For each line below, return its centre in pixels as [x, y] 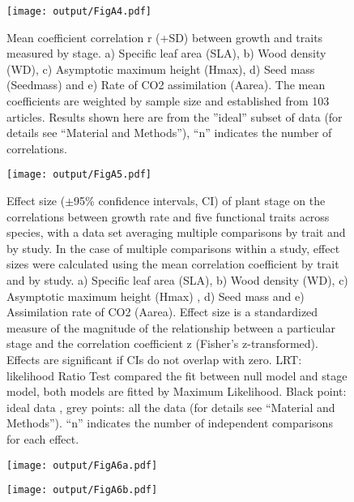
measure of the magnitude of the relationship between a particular [171, 327]
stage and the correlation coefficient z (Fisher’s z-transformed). [162, 343]
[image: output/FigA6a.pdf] [82, 465]
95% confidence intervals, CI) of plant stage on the [200, 201]
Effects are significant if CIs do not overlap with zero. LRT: [154, 359]
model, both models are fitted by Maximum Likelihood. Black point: [177, 391]
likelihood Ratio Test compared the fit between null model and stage [177, 375]
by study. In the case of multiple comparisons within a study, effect [173, 248]
